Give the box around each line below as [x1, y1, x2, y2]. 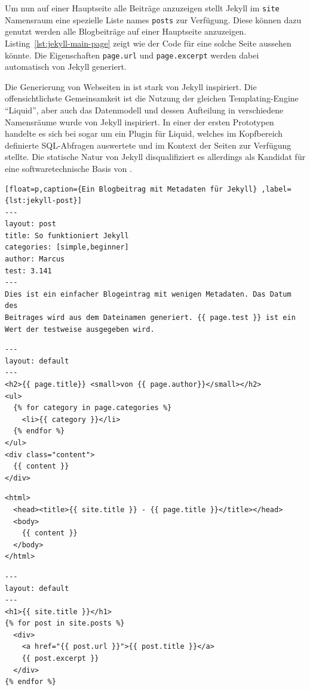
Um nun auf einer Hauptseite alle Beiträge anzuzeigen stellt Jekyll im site [5, 2, 280, 14]
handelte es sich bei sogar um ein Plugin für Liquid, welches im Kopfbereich [5, 127, 283, 140]
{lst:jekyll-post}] [5, 196, 82, 205]
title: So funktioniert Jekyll [5, 231, 129, 240]
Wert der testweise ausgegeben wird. [5, 325, 155, 334]
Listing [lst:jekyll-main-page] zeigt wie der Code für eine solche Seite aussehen [5, 36, 291, 49]
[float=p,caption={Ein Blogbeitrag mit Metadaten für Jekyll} [5, 184, 257, 193]
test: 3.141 [5, 266, 52, 275]
